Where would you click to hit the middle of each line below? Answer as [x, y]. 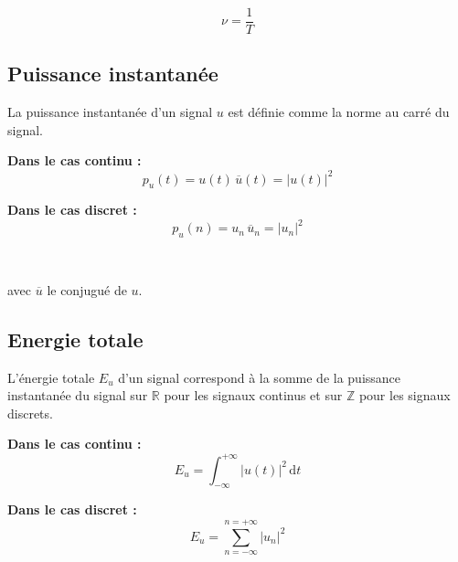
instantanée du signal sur [78, 395]
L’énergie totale [51, 377]
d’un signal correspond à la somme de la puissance [260, 377]
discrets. [30, 413]
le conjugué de [87, 289]
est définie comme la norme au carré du [339, 112]
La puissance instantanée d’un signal [110, 112]
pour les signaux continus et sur [253, 395]
